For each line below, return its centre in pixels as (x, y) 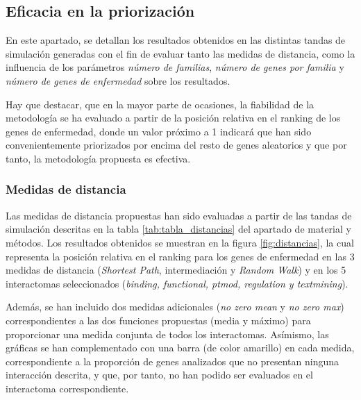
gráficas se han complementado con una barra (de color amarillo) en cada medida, (180, 348)
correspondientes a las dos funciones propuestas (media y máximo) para (158, 320)
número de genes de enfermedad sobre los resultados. (118, 80)
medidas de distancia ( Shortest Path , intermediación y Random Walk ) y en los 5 (176, 270)
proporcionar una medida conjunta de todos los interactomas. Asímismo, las (167, 334)
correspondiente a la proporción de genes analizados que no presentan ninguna (173, 361)
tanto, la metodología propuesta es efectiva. (98, 158)
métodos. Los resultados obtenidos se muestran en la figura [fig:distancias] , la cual (180, 242)
